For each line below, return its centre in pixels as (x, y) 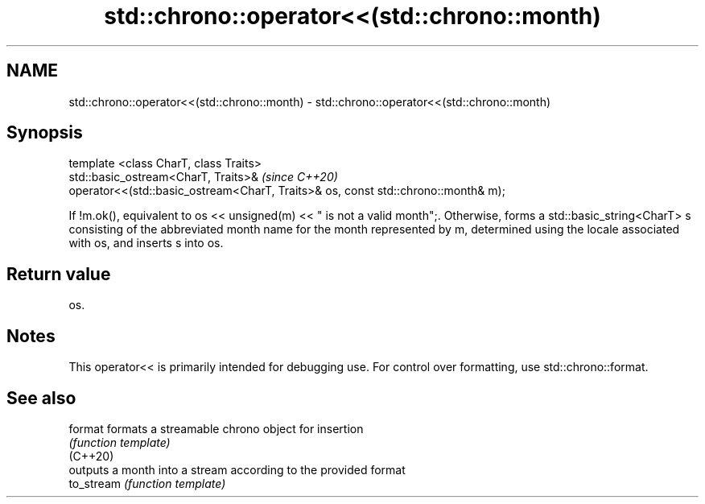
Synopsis (45, 133)
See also (41, 398)
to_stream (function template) (147, 483)
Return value (59, 274)
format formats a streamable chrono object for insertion (216, 428)
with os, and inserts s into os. (146, 243)
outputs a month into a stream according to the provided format (237, 469)
